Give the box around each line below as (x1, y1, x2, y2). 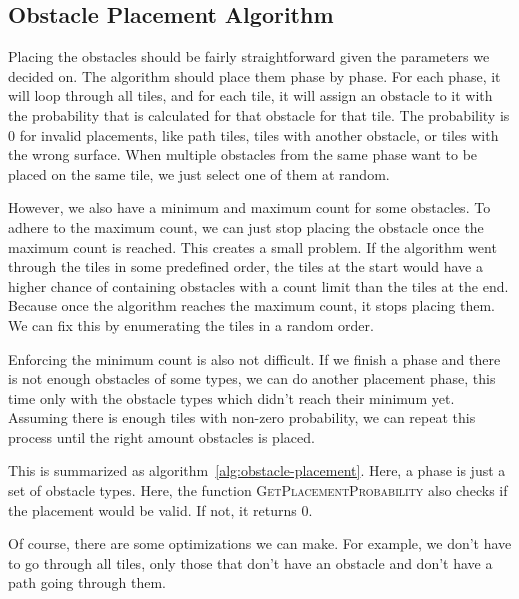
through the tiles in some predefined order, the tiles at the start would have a (8, 256, 483, 277)
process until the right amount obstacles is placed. (8, 426, 315, 447)
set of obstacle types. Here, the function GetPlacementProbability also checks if (8, 480, 508, 501)
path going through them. (8, 572, 166, 593)
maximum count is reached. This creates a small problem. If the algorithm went (8, 236, 497, 257)
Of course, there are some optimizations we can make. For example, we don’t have (8, 533, 512, 554)
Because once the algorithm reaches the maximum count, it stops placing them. (8, 295, 496, 316)
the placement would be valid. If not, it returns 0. (8, 499, 313, 520)
